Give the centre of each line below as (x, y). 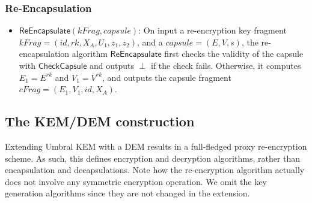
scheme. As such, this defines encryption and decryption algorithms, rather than (153, 158)
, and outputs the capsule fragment (167, 77)
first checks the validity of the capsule (234, 54)
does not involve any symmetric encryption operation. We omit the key (136, 181)
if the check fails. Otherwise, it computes (226, 65)
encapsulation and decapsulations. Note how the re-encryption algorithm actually (155, 170)
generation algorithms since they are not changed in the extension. (127, 193)
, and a (150, 42)
